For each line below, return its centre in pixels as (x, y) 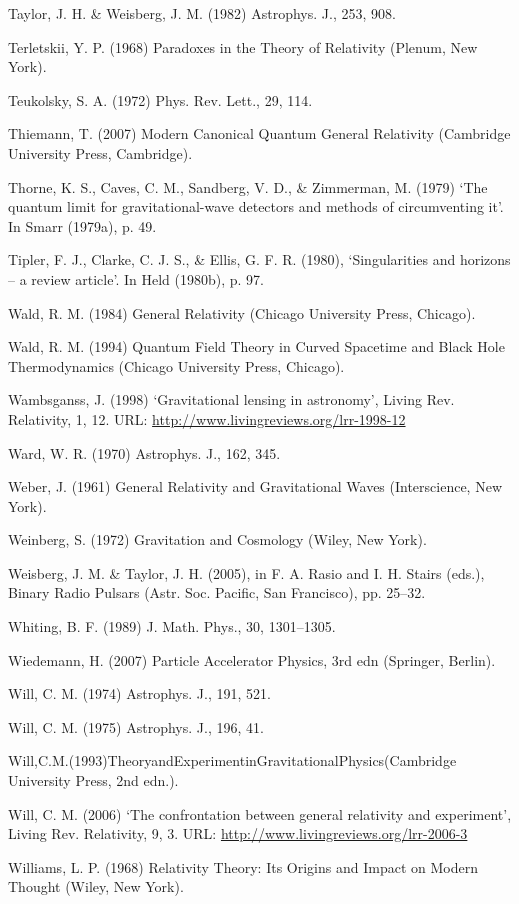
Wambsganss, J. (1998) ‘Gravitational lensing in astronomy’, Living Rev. (231, 399)
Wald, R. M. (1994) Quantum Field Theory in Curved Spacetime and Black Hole (256, 346)
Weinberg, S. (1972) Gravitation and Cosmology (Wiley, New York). (217, 539)
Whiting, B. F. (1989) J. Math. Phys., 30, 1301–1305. (172, 626)
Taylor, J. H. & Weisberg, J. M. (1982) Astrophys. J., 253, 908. (202, 13)
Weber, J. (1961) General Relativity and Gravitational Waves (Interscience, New (255, 486)
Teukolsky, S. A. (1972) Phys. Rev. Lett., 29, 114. (160, 99)
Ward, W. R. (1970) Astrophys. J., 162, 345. (144, 452)
